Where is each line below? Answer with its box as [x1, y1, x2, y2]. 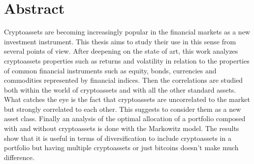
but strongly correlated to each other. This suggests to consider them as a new [4, 103, 241, 114]
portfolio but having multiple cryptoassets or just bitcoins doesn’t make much [4, 142, 239, 153]
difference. [4, 152, 34, 162]
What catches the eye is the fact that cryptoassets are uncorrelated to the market [4, 94, 250, 104]
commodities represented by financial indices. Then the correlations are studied [4, 75, 243, 85]
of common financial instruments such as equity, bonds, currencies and [4, 65, 217, 75]
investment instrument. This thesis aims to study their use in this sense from [4, 36, 236, 46]
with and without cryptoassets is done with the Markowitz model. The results [4, 123, 239, 133]
